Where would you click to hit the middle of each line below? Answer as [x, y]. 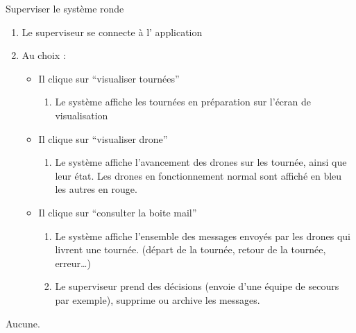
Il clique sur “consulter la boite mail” [118, 212]
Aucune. [23, 323]
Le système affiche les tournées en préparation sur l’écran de [183, 102]
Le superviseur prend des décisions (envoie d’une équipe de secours [197, 286]
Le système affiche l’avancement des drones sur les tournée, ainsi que [201, 162]
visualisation [82, 115]
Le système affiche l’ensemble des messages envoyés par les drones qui [203, 236]
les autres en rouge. [96, 189]
